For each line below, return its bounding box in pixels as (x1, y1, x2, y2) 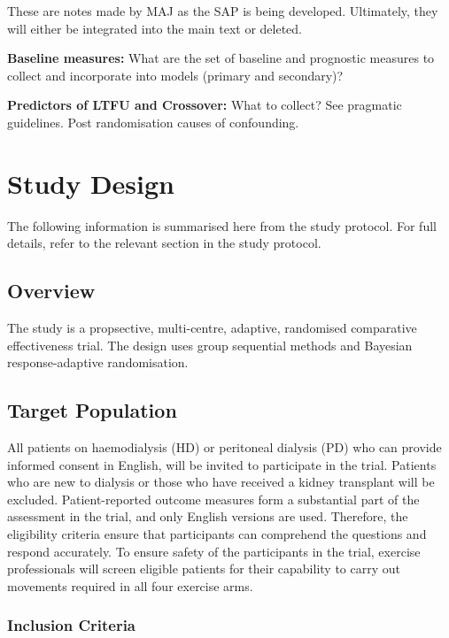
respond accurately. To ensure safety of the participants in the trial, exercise (7, 542, 421, 560)
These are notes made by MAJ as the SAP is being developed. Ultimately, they (7, 2, 438, 19)
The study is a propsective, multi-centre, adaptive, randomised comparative (7, 319, 417, 337)
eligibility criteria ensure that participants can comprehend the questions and (7, 525, 427, 543)
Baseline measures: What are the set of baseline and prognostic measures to (7, 49, 435, 67)
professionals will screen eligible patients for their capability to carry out (7, 559, 400, 578)
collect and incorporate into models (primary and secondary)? (7, 65, 344, 84)
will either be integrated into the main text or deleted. (7, 19, 303, 37)
